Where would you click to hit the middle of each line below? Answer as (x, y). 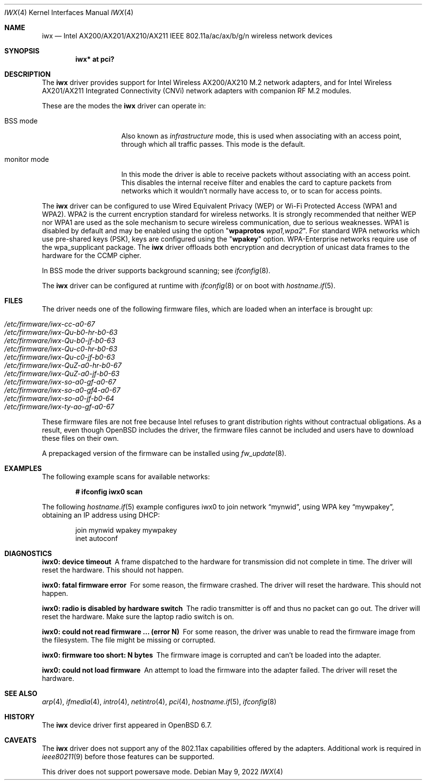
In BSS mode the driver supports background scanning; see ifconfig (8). (156, 270)
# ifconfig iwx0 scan (109, 492)
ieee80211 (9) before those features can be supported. (128, 757)
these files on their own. (80, 438)
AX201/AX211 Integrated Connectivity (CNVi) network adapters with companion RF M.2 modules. (197, 91)
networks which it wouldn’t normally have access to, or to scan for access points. (252, 191)
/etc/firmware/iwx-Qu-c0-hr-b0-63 (61, 349)
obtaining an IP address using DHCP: (101, 515)
